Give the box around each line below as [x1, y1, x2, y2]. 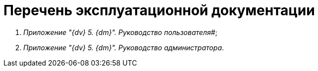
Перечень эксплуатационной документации [3, 2, 315, 19]
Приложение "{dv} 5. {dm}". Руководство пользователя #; [23, 28, 217, 36]
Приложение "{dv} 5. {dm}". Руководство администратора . [23, 43, 224, 52]
